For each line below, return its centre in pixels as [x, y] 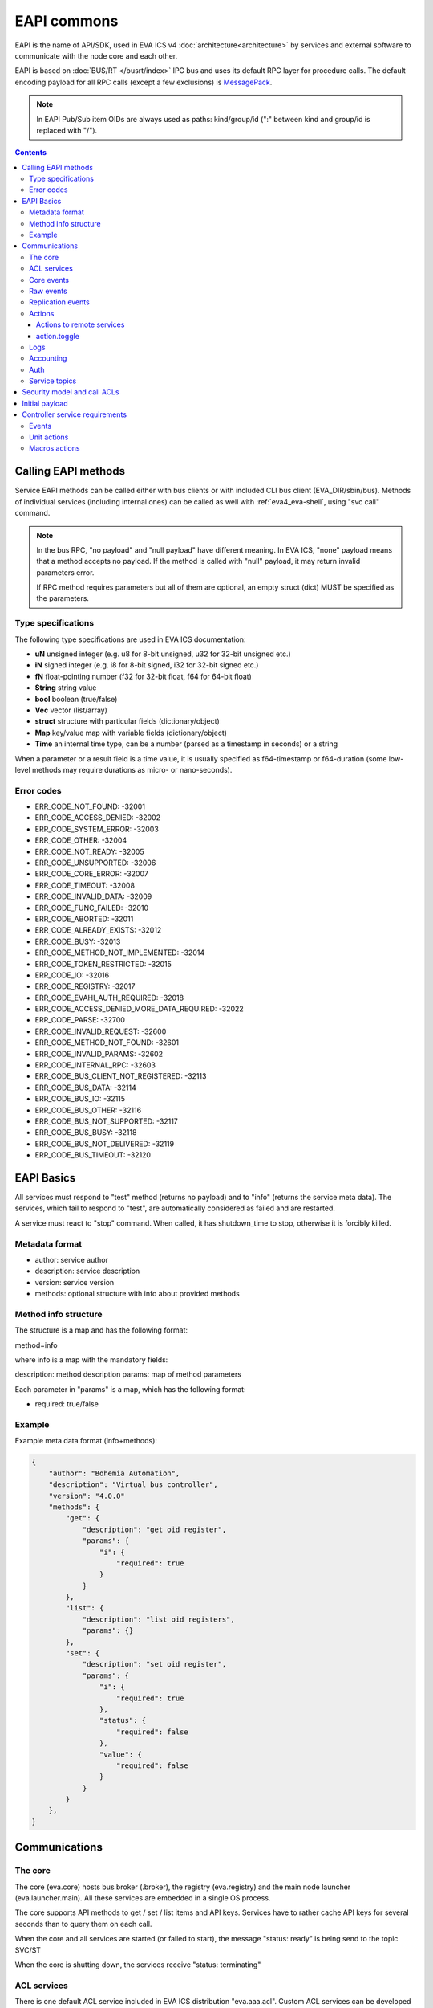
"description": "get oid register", [154, 1529]
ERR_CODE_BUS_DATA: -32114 [85, 1088]
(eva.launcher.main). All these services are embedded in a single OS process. [143, 1898]
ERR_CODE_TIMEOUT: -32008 [85, 885]
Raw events [48, 291]
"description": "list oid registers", [159, 1619]
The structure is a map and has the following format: [101, 1330]
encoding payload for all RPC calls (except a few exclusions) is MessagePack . [144, 82]
